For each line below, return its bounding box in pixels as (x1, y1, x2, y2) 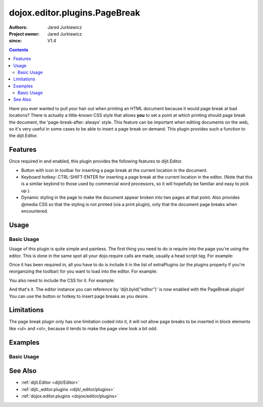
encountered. (21, 208, 48, 214)
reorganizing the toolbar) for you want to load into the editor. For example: (9, 268, 158, 275)
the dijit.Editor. (9, 133, 38, 139)
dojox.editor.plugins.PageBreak (9, 7, 141, 18)
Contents (9, 47, 29, 53)
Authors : (9, 24, 28, 30)
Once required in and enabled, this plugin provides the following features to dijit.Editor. (9, 158, 183, 164)
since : (9, 38, 22, 44)
